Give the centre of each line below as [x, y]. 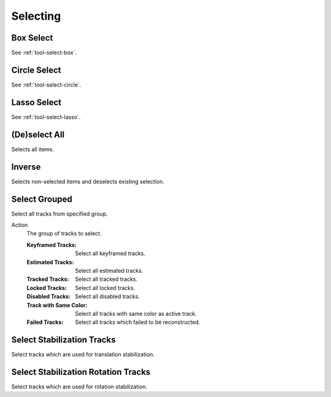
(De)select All [38, 134]
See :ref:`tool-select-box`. [44, 53]
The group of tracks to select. [64, 234]
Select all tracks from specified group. [59, 214]
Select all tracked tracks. [106, 279]
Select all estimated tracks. [109, 270]
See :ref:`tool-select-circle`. [46, 85]
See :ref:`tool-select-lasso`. [46, 117]
